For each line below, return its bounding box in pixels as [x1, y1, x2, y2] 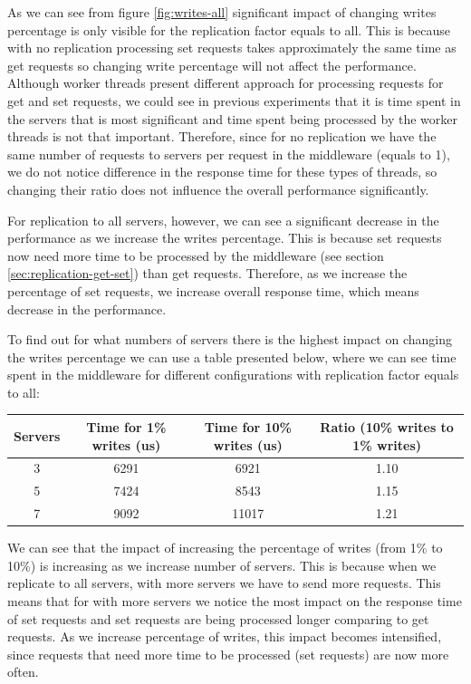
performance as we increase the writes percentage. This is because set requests [7, 228, 442, 247]
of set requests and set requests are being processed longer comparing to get [7, 609, 429, 628]
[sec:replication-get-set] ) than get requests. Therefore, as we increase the [7, 264, 408, 283]
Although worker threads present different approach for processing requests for [7, 73, 444, 92]
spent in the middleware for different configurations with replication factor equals [7, 365, 459, 384]
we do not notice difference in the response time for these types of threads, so [7, 162, 437, 181]
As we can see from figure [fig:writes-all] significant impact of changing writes [7, 3, 437, 21]
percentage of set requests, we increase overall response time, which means [7, 281, 419, 300]
